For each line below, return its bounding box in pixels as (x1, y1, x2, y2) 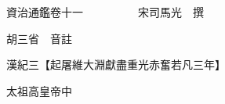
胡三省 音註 (5, 30, 72, 46)
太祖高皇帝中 (5, 82, 72, 99)
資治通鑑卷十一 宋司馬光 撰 (5, 4, 204, 20)
